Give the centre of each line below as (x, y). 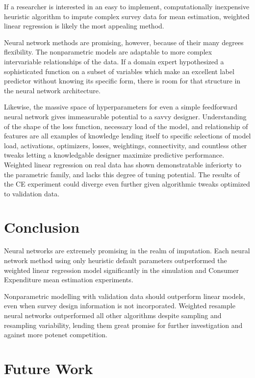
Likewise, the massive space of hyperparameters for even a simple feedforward (121, 107)
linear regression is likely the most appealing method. (84, 26)
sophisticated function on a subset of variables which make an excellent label (119, 71)
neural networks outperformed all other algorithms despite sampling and (113, 315)
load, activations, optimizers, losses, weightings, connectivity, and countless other (126, 145)
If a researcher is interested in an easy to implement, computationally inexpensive (127, 6)
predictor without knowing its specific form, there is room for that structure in (122, 81)
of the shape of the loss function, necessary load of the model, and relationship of (126, 126)
